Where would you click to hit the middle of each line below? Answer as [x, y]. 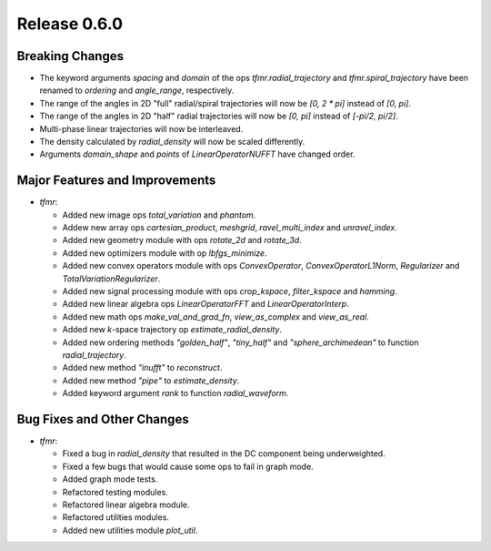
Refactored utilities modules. [116, 517]
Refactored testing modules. [115, 492]
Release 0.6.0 [70, 24]
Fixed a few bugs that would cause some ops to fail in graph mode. [188, 466]
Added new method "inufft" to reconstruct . [142, 368]
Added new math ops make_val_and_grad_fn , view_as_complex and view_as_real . [216, 316]
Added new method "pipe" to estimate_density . [151, 380]
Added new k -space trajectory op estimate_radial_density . [172, 330]
